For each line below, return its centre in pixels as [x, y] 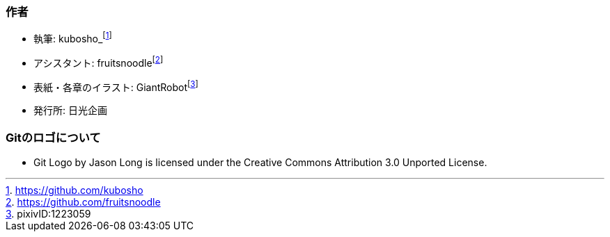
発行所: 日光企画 [70, 111]
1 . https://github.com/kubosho [75, 190]
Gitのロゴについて [53, 137]
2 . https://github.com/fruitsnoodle [83, 202]
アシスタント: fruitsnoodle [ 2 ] [99, 62]
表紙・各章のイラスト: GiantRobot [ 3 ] [116, 86]
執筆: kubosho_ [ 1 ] [73, 38]
